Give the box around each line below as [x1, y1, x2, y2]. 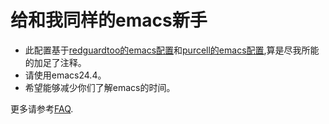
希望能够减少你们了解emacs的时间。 [24, 81, 176, 93]
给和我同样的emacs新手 [10, 9, 208, 32]
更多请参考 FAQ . [10, 102, 74, 115]
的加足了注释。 [24, 56, 87, 68]
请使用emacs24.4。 [24, 69, 107, 81]
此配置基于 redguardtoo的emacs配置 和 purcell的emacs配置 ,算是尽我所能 [24, 44, 320, 56]
